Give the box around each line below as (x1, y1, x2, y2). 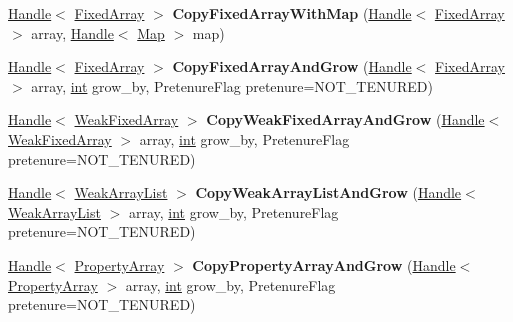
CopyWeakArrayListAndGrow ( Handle (195, 182, 462, 203)
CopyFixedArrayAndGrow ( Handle (172, 56, 412, 77)
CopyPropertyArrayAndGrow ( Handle (192, 254, 456, 275)
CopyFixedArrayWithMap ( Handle (172, 3, 412, 23)
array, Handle (31, 22, 114, 43)
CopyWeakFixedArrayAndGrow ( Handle (206, 109, 485, 130)
